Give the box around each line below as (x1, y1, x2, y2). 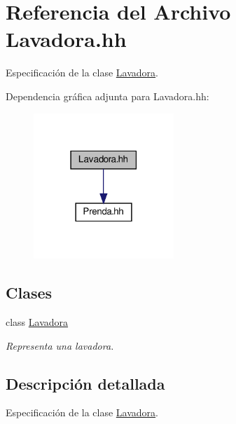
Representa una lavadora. (6, 338, 114, 353)
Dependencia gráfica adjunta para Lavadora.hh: (6, 88, 209, 103)
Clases (6, 282, 53, 303)
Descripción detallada (6, 372, 165, 394)
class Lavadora (6, 314, 69, 329)
